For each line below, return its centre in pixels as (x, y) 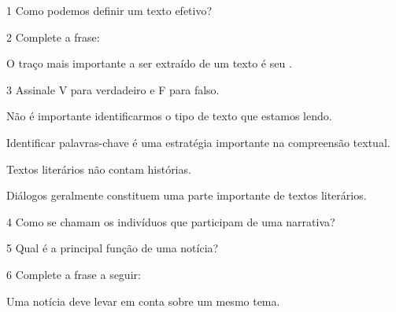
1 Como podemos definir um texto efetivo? (109, 10)
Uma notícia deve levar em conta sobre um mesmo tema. (143, 301)
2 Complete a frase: (53, 37)
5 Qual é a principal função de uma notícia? (113, 248)
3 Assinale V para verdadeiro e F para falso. (113, 89)
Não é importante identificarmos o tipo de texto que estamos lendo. (169, 116)
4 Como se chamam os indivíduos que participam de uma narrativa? (171, 221)
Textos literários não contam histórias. (99, 169)
